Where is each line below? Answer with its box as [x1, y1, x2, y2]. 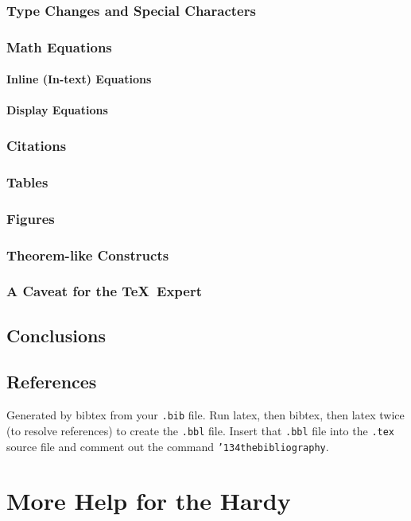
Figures [6, 208, 55, 228]
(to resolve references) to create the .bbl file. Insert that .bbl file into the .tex [6, 422, 395, 438]
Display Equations [6, 102, 108, 118]
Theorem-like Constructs [6, 245, 169, 264]
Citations [6, 135, 67, 155]
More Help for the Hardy [6, 484, 291, 517]
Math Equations [6, 37, 112, 56]
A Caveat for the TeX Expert [6, 281, 202, 301]
